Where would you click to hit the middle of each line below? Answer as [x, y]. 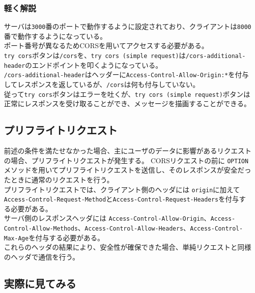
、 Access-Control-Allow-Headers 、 [134, 228]
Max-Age [16, 238]
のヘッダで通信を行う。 [42, 257]
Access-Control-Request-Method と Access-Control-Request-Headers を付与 [122, 199]
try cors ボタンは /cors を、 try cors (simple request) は [95, 55]
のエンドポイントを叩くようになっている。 [94, 65]
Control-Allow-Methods [41, 229]
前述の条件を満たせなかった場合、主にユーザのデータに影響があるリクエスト [128, 151]
